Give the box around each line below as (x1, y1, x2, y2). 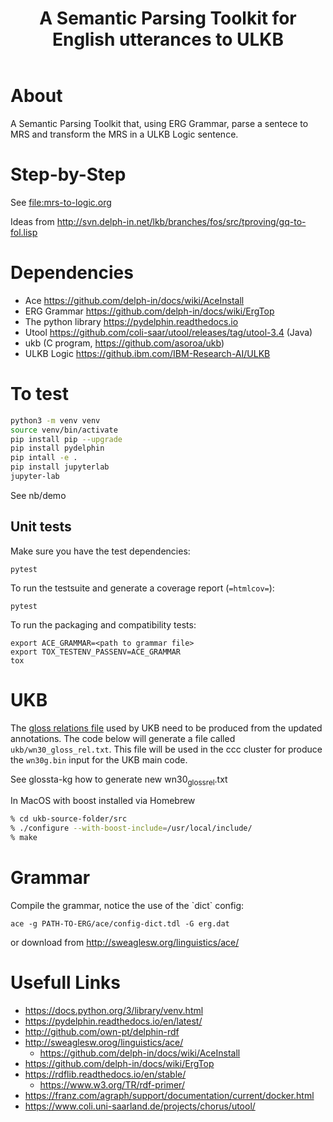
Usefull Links (10, 972, 122, 994)
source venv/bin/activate (10, 425, 118, 435)
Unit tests (10, 518, 72, 536)
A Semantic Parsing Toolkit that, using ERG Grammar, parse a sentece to (10, 117, 309, 129)
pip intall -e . (10, 453, 78, 463)
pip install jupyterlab (10, 462, 110, 472)
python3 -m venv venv (10, 415, 101, 426)
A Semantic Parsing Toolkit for (39, 7, 297, 30)
